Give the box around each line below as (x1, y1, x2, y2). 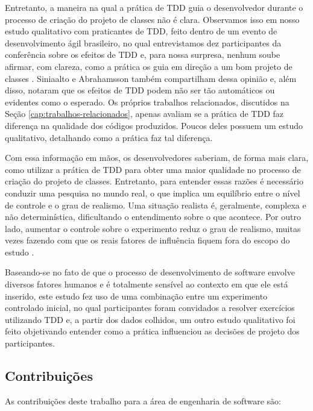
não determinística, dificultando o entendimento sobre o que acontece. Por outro (5, 210, 301, 223)
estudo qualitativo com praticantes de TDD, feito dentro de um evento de (5, 25, 277, 37)
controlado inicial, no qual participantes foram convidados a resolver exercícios (5, 301, 295, 314)
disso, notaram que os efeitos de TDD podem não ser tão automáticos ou (5, 84, 275, 96)
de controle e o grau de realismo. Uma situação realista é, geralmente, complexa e (5, 198, 306, 211)
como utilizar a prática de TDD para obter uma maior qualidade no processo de (5, 163, 301, 175)
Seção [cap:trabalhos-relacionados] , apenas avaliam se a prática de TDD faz (5, 107, 284, 120)
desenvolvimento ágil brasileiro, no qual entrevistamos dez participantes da (5, 36, 282, 49)
